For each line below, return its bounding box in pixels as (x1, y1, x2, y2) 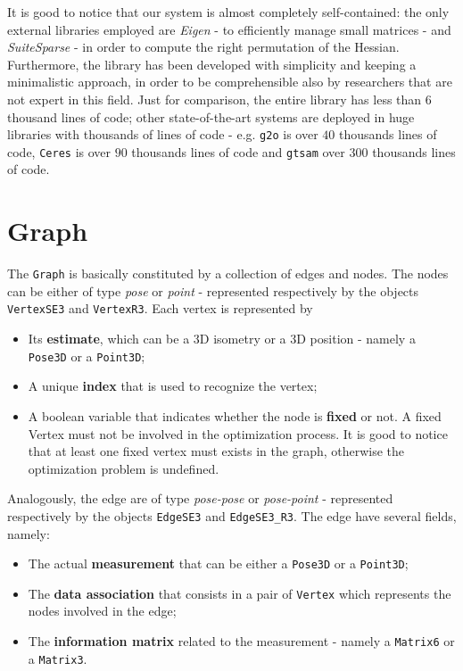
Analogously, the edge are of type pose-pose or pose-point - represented (7, 489, 393, 508)
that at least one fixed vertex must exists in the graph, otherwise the (28, 442, 405, 460)
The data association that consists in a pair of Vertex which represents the (28, 584, 451, 602)
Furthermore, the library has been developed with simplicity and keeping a (7, 54, 417, 73)
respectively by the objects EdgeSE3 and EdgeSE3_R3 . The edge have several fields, (7, 506, 457, 525)
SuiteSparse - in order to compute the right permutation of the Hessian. (7, 37, 400, 56)
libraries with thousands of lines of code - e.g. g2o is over (7, 125, 318, 144)
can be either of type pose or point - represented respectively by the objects (7, 281, 419, 300)
